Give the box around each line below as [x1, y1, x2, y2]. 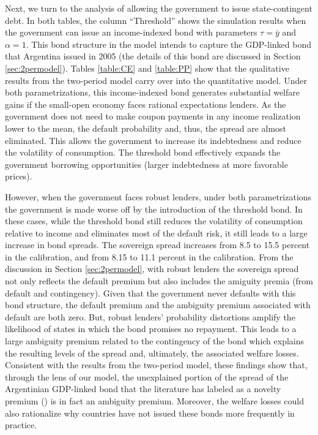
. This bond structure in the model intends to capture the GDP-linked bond [26, 37, 312, 50]
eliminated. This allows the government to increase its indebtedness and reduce [5, 134, 301, 146]
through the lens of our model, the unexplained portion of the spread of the [5, 370, 289, 383]
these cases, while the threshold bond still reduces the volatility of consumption [5, 214, 303, 227]
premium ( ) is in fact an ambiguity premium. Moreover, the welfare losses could [5, 395, 304, 407]
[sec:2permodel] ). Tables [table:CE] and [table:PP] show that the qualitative [5, 61, 289, 74]
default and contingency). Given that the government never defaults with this [5, 286, 296, 299]
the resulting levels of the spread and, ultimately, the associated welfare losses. [5, 346, 299, 359]
